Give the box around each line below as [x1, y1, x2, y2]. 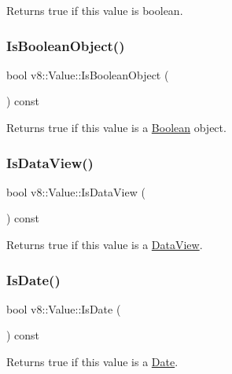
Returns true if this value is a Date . [6, 354, 179, 369]
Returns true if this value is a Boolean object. [6, 119, 226, 135]
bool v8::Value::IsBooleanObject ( [6, 66, 169, 82]
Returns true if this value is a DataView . [6, 236, 203, 252]
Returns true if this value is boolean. [6, 2, 183, 18]
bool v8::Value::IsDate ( [6, 300, 121, 317]
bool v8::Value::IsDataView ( [6, 183, 145, 200]
